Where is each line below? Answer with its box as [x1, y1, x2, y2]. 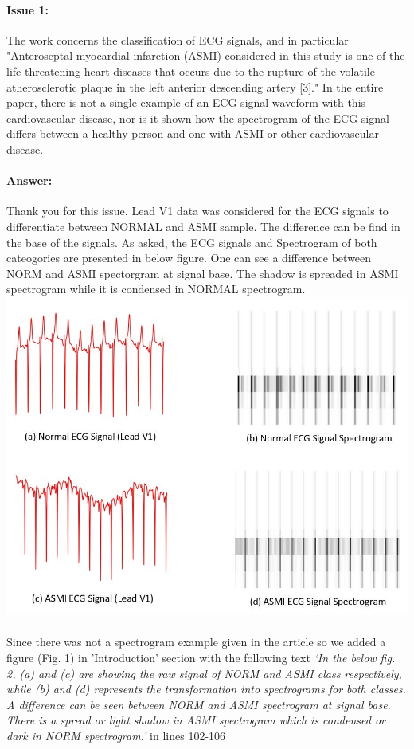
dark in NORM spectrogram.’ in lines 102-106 [6, 727, 226, 743]
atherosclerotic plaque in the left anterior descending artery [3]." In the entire [6, 78, 384, 95]
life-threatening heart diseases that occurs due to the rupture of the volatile [6, 62, 375, 79]
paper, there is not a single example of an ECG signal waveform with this [6, 94, 366, 111]
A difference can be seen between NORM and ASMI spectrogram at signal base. [6, 696, 391, 712]
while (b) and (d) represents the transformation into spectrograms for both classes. [6, 680, 406, 697]
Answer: [6, 172, 53, 189]
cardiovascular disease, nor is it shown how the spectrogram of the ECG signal [6, 109, 389, 126]
